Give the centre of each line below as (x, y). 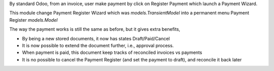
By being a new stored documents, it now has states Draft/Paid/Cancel (96, 38)
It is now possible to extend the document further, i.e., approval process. (98, 45)
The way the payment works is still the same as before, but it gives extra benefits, (95, 29)
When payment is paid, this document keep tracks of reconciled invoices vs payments (112, 52)
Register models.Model (33, 20)
